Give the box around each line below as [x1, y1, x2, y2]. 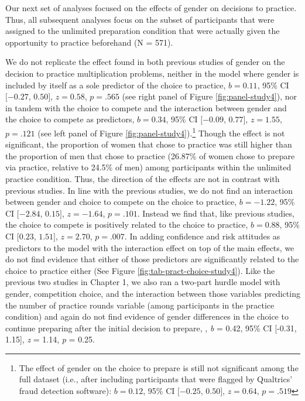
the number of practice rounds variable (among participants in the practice [5, 299, 275, 311]
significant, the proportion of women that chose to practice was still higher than [5, 138, 292, 150]
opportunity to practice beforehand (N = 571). [5, 36, 173, 48]
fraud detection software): [19, 385, 112, 397]
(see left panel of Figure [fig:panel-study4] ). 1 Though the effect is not [37, 125, 285, 139]
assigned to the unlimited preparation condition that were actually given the [5, 25, 280, 37]
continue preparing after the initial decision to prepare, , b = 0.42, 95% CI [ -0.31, [5, 321, 297, 334]
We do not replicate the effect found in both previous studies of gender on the [5, 56, 285, 68]
